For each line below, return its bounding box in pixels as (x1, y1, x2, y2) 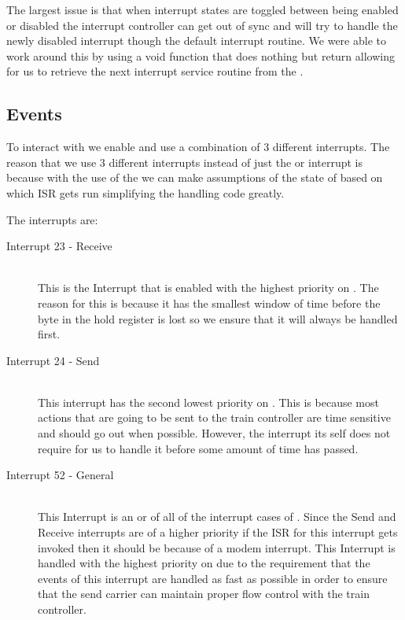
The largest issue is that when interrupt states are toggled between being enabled (6, 2, 399, 17)
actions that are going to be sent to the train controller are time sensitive (38, 409, 391, 426)
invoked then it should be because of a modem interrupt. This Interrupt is (38, 539, 396, 555)
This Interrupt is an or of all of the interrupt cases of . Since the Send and (38, 508, 396, 525)
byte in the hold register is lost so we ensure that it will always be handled (38, 310, 398, 327)
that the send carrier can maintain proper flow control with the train (38, 585, 370, 602)
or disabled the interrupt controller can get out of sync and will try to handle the (6, 17, 398, 33)
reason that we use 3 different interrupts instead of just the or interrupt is (6, 153, 363, 170)
